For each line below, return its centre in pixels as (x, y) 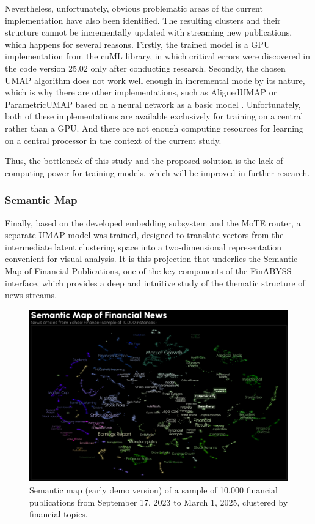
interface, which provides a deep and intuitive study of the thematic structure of (155, 283)
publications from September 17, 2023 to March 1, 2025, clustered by (159, 502)
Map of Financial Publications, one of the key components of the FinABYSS (148, 270)
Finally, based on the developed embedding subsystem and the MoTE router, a (153, 223)
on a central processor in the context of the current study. (113, 140)
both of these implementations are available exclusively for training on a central (154, 116)
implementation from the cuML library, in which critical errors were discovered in (158, 56)
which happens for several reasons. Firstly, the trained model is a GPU (138, 44)
